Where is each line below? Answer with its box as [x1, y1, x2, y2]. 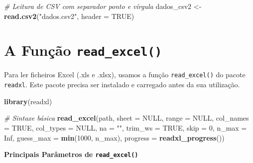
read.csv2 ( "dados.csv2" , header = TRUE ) [4, 10, 134, 21]
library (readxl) [4, 96, 52, 106]
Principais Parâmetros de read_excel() [4, 149, 138, 160]
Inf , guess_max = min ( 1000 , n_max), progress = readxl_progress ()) [4, 132, 225, 143]
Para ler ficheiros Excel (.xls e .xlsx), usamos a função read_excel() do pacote [4, 69, 246, 80]
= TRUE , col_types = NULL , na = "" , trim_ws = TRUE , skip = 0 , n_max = [4, 122, 247, 133]
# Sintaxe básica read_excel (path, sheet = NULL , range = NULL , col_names [4, 113, 249, 123]
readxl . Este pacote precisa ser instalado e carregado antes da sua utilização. [4, 79, 240, 90]
